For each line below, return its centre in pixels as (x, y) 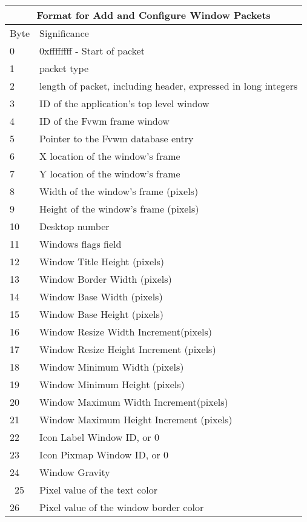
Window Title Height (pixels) (102, 261)
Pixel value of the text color (99, 490)
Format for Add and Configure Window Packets (153, 15)
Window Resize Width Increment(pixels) (126, 332)
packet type (64, 68)
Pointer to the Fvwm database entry (117, 138)
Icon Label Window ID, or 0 (99, 437)
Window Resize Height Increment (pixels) (128, 349)
